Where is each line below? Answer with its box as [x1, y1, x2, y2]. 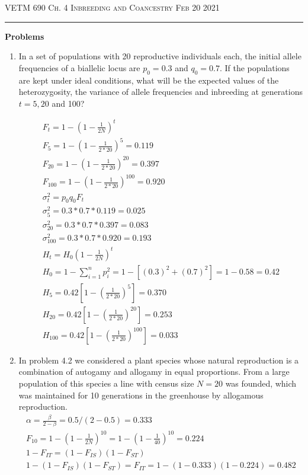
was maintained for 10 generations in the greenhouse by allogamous [18, 388, 264, 401]
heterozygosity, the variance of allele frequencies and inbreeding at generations [18, 85, 303, 98]
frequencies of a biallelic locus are [18, 61, 140, 74]
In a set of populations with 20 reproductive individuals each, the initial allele [18, 50, 301, 62]
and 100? [52, 97, 85, 109]
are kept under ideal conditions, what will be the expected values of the [18, 74, 279, 86]
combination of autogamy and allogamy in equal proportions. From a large [18, 365, 290, 378]
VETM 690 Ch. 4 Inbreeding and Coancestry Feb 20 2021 [5, 1, 220, 13]
